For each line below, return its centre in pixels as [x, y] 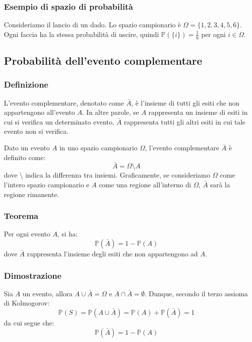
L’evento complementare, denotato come [64, 102]
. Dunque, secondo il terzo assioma [196, 293]
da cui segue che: [29, 323]
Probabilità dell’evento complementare [103, 61]
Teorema [21, 216]
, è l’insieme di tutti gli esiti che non [185, 102]
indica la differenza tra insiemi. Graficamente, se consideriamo [117, 175]
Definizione [26, 84]
